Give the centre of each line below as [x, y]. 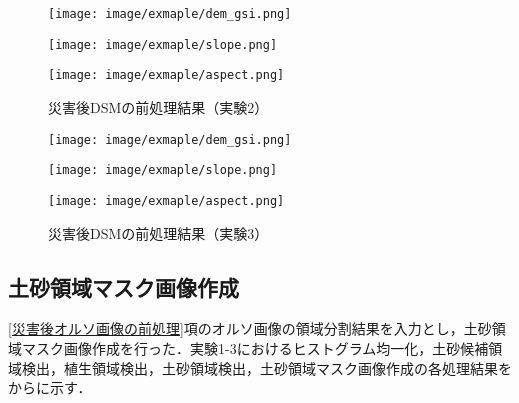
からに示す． [50, 387]
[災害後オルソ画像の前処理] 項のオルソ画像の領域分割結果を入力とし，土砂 [250, 328]
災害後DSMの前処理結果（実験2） [158, 106]
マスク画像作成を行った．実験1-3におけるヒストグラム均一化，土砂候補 [255, 347]
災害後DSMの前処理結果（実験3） [158, 232]
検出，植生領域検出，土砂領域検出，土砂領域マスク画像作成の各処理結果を [266, 367]
